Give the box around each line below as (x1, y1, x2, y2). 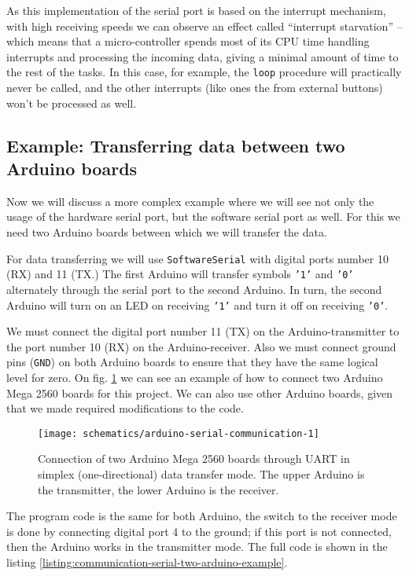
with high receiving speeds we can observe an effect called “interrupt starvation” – (6, 17, 403, 34)
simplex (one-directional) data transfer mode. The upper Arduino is (38, 466, 365, 482)
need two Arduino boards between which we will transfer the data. (6, 224, 327, 240)
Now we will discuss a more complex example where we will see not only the (6, 193, 374, 209)
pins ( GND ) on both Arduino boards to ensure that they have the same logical (6, 354, 378, 370)
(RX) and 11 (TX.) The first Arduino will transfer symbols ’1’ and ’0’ (6, 266, 354, 282)
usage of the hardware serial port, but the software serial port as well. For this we (6, 208, 400, 225)
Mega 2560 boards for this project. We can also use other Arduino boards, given (6, 384, 393, 401)
